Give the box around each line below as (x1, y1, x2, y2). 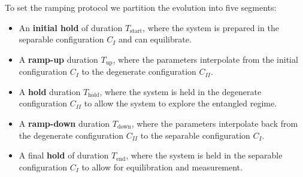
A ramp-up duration (19, 53, 98, 65)
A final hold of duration (19, 149, 109, 161)
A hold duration (19, 85, 81, 97)
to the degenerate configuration (81, 65, 196, 78)
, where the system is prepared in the (143, 21, 279, 33)
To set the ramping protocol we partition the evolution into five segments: (5, 1, 277, 13)
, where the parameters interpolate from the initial (113, 53, 298, 65)
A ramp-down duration (19, 117, 110, 130)
